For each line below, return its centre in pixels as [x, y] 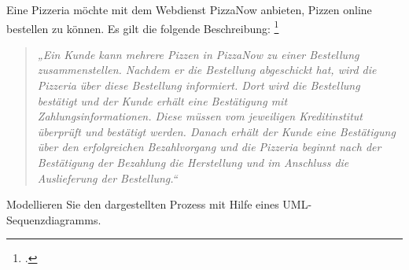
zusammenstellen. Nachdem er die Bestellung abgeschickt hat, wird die [207, 70]
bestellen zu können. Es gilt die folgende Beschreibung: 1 [143, 27]
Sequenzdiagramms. [54, 219]
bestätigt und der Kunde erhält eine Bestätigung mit [162, 100]
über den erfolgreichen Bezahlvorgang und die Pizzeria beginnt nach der [209, 147]
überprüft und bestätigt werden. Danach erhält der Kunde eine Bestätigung [216, 131]
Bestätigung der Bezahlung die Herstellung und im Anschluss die [193, 162]
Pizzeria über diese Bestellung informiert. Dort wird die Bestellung [199, 85]
